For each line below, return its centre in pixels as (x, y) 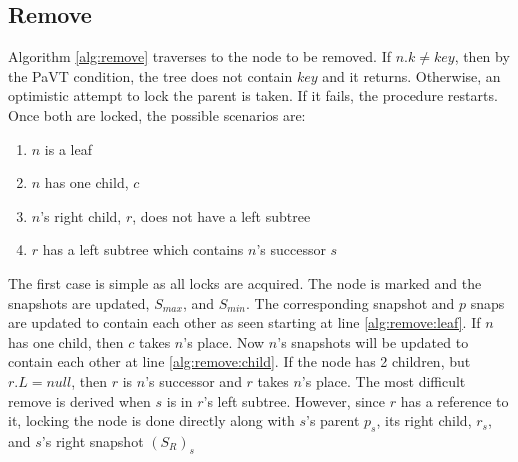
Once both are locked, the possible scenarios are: (157, 114)
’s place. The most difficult (383, 380)
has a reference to (454, 400)
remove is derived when (79, 400)
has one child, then (66, 341)
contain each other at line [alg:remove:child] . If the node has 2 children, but (239, 361)
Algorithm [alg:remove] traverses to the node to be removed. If (199, 56)
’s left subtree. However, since (294, 400)
